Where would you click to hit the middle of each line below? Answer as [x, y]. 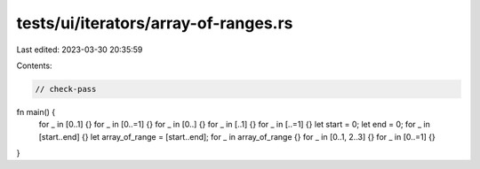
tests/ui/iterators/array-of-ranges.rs [155, 23]
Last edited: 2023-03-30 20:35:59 [80, 50]
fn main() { [36, 111]
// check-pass [66, 89]
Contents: [34, 65]
